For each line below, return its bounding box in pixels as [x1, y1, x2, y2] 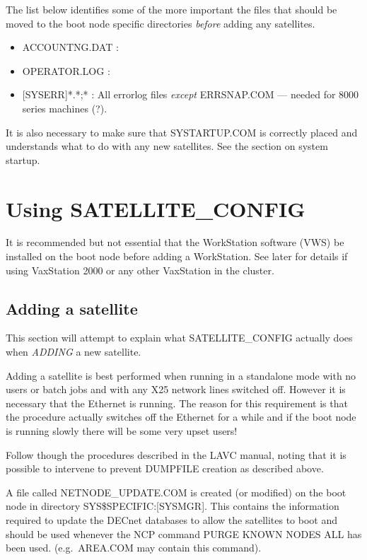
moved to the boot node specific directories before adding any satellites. [6, 16, 315, 30]
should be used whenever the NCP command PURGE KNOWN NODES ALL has [6, 526, 362, 541]
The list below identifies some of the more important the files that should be [6, 2, 337, 16]
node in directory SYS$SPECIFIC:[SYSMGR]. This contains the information [6, 498, 339, 513]
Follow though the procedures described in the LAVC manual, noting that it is [6, 447, 346, 462]
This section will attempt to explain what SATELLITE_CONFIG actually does [6, 330, 353, 345]
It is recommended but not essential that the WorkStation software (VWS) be [6, 235, 344, 250]
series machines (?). [22, 100, 107, 115]
